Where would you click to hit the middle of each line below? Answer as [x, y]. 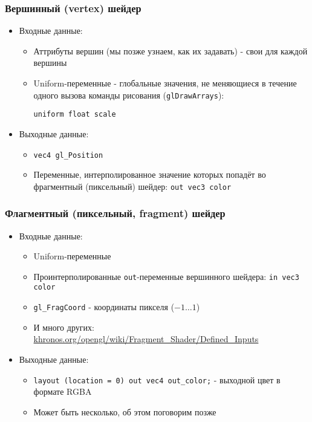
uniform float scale [75, 115]
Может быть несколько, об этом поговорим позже [125, 411]
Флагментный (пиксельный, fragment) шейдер [115, 213]
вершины [50, 63]
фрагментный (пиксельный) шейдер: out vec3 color [132, 186]
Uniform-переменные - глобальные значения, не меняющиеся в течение [165, 83]
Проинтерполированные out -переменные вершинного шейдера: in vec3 [166, 276]
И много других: [64, 327]
